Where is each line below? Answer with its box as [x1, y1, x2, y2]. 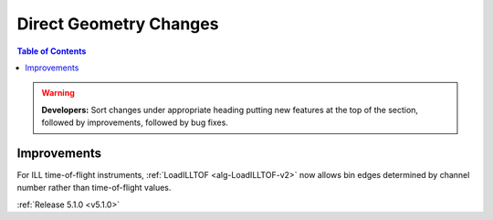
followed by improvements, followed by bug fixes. [41, 117, 228, 128]
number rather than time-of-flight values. [16, 183, 172, 194]
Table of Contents [16, 46, 87, 57]
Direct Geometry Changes [16, 14, 219, 34]
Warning [41, 88, 75, 99]
